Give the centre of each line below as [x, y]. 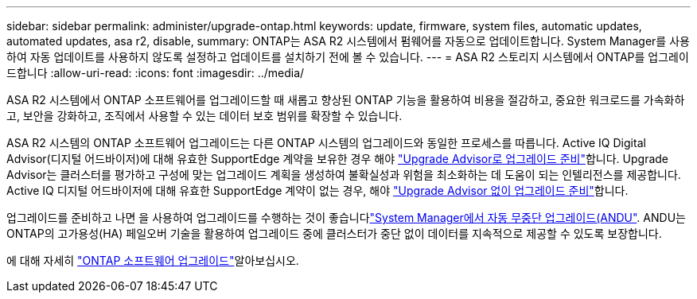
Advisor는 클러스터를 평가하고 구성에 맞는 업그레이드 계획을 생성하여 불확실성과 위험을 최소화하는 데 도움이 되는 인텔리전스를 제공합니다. [344, 175]
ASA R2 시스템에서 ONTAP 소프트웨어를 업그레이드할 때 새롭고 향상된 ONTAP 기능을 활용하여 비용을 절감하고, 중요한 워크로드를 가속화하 [346, 100]
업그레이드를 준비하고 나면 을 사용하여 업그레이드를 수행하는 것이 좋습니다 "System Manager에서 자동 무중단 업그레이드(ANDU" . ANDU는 [346, 217]
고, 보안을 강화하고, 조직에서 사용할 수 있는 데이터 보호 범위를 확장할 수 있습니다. [204, 116]
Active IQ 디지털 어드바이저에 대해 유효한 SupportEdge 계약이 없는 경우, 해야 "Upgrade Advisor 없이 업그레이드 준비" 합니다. [317, 190]
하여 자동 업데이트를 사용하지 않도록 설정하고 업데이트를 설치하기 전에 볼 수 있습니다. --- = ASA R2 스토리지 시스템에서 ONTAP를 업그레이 [348, 57]
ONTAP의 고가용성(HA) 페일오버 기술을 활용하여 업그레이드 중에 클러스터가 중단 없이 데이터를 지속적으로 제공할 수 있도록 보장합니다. [334, 233]
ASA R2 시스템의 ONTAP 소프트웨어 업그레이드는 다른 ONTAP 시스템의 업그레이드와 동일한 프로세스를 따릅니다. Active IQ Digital [326, 143]
